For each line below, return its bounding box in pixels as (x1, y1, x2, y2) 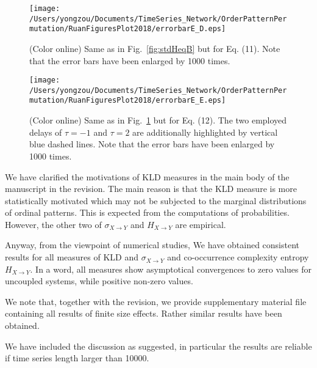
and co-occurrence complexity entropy (167, 251, 309, 263)
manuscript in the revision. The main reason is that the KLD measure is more (5, 182, 297, 195)
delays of (29, 125, 62, 138)
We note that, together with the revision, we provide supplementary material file (5, 295, 307, 307)
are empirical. (175, 218, 226, 230)
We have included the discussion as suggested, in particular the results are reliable (5, 339, 312, 352)
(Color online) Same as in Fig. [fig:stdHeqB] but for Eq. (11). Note (29, 42, 280, 54)
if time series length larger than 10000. (5, 351, 149, 364)
